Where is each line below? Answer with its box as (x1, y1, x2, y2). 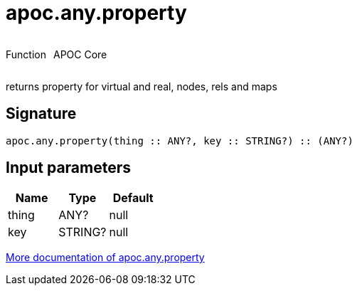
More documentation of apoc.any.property (6, 251, 205, 264)
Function (6, 48, 46, 60)
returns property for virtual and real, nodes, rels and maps (6, 80, 277, 92)
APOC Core (53, 48, 107, 60)
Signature (6, 105, 77, 123)
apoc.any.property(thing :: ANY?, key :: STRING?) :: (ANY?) (6, 134, 353, 147)
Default (112, 191, 154, 206)
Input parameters (6, 159, 132, 177)
